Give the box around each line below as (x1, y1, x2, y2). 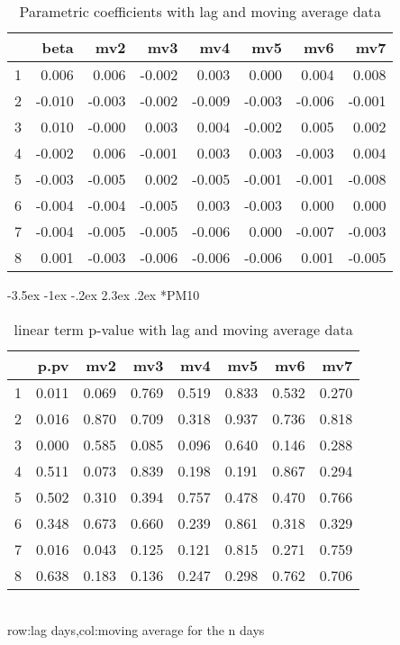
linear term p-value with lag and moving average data (14, 318, 353, 340)
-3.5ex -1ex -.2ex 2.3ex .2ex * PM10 (7, 286, 200, 304)
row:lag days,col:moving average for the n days (7, 621, 265, 640)
